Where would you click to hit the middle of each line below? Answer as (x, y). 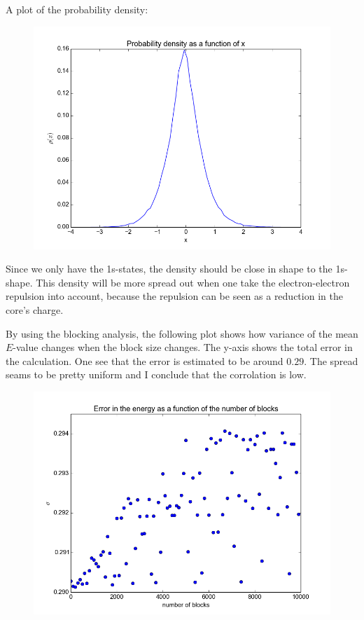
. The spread (331, 360)
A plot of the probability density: (77, 9)
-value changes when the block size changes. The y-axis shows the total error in (183, 347)
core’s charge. (35, 309)
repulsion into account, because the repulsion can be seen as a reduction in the (174, 296)
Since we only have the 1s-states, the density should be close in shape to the (169, 269)
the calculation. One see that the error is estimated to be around (145, 360)
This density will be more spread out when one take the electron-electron (193, 282)
